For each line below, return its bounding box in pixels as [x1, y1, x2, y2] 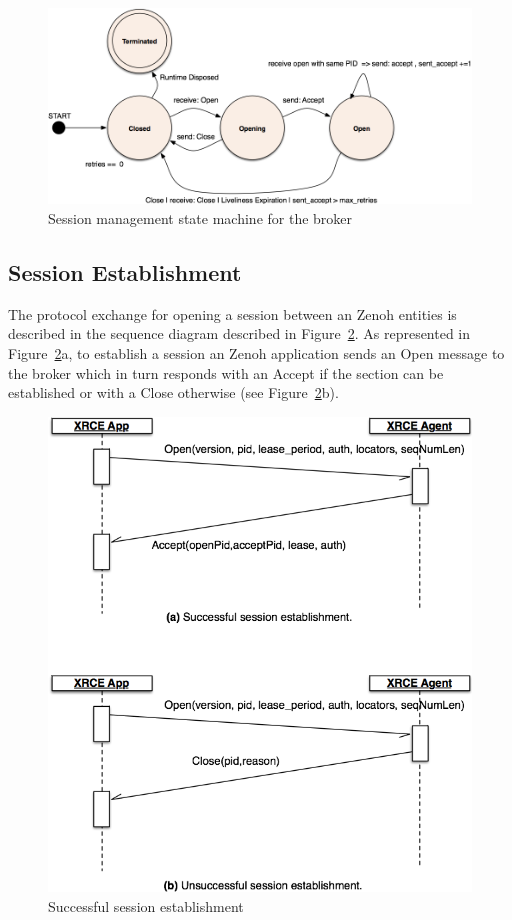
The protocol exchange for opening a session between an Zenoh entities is [8, 303, 457, 324]
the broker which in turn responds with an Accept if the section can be [8, 362, 444, 383]
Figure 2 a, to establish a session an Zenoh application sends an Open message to [8, 343, 505, 364]
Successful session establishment [48, 895, 244, 916]
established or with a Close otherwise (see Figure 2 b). [8, 382, 339, 403]
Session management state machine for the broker [48, 208, 353, 229]
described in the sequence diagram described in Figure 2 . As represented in [8, 323, 471, 344]
